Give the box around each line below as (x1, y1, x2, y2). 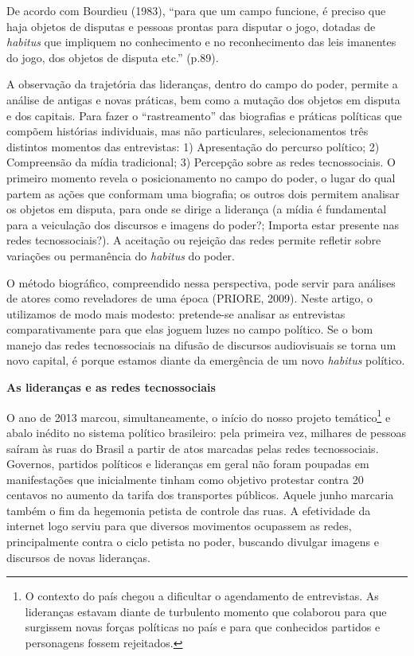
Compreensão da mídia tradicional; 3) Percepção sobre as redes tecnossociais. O (6, 154, 396, 170)
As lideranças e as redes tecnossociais (6, 379, 216, 396)
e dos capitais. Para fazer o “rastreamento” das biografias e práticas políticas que (6, 107, 402, 123)
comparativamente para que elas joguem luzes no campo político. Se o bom (6, 321, 373, 338)
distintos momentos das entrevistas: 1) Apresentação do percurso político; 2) (6, 138, 380, 154)
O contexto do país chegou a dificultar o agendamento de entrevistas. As (25, 588, 379, 604)
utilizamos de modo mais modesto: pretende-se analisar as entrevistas (6, 305, 346, 322)
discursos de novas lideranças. (6, 549, 150, 565)
